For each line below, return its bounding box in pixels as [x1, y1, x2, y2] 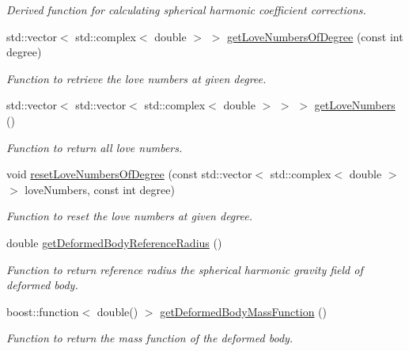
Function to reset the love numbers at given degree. [6, 208, 252, 224]
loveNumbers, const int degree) [25, 181, 175, 197]
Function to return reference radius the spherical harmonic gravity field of [6, 261, 363, 277]
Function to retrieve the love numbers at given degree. [6, 70, 267, 86]
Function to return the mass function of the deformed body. [6, 330, 293, 346]
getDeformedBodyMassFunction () [160, 303, 327, 319]
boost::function [6, 303, 79, 319]
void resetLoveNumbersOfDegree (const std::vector [6, 166, 252, 182]
